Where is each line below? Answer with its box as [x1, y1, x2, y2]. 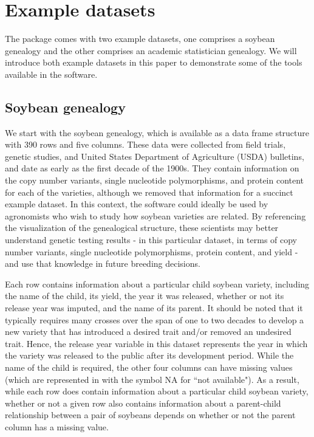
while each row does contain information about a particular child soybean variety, [5, 385, 309, 397]
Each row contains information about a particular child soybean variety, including [5, 277, 310, 290]
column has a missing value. [5, 420, 109, 433]
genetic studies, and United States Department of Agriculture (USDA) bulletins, [5, 150, 304, 162]
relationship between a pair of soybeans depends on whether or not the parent [5, 408, 296, 421]
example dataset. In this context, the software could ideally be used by [5, 198, 268, 210]
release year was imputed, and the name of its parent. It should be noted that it [5, 301, 303, 314]
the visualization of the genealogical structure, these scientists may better [5, 221, 279, 234]
